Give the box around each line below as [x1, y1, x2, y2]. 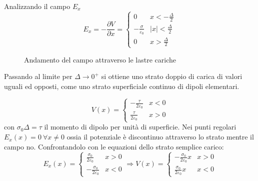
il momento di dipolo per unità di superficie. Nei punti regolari [44, 121, 236, 132]
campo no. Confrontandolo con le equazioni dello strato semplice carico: [4, 141, 224, 151]
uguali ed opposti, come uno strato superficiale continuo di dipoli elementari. [4, 80, 239, 91]
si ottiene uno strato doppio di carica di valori [101, 71, 242, 81]
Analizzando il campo [4, 1, 70, 11]
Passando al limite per [4, 71, 72, 81]
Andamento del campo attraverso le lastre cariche [24, 54, 176, 64]
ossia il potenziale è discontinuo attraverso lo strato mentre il [66, 131, 254, 142]
